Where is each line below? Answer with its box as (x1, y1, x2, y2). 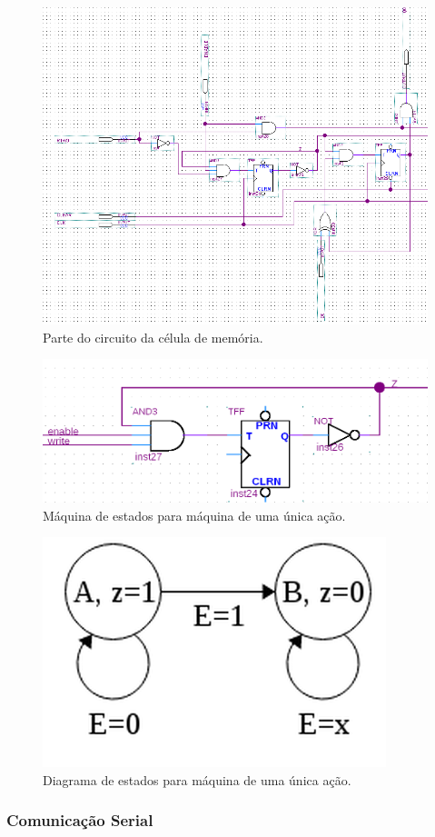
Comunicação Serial (6, 809, 153, 832)
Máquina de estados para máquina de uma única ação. (43, 505, 346, 524)
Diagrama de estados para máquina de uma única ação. (43, 770, 351, 789)
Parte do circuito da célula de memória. (43, 327, 263, 346)
